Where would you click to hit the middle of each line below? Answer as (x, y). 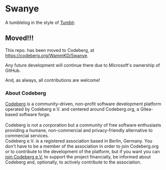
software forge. (35, 115)
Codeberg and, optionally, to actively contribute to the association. (73, 162)
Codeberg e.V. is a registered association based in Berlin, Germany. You (79, 141)
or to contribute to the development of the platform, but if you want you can (83, 152)
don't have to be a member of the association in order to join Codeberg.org (82, 146)
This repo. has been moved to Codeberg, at (50, 50)
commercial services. (27, 136)
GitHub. (13, 70)
